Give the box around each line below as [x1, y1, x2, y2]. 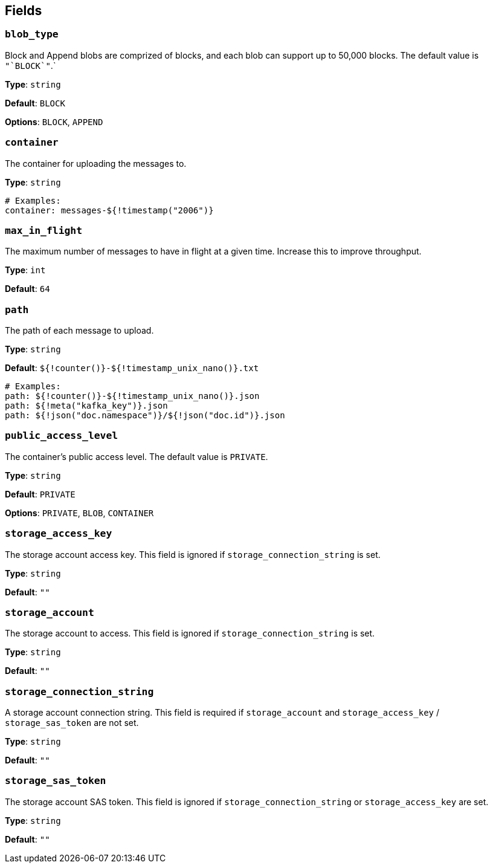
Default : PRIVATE [5, 488, 76, 499]
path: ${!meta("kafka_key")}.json [5, 401, 168, 411]
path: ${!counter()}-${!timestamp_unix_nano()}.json [5, 391, 260, 401]
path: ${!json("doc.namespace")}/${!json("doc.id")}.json [5, 410, 285, 421]
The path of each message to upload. [5, 325, 154, 336]
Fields [5, 3, 42, 18]
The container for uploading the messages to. [5, 158, 187, 169]
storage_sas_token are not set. [5, 717, 139, 728]
